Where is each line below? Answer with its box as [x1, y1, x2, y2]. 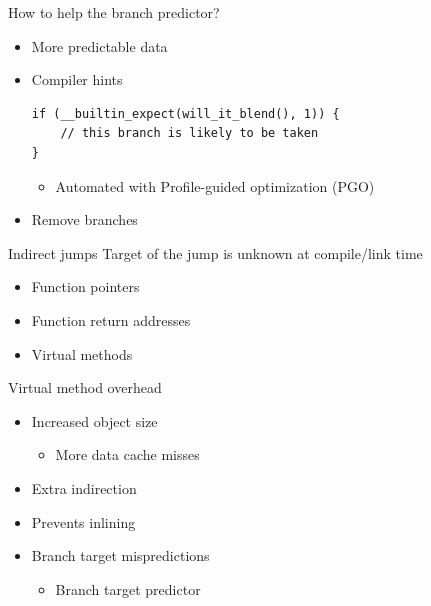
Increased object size [31, 410, 158, 431]
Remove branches [31, 209, 138, 230]
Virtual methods [31, 343, 133, 364]
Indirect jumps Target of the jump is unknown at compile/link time [8, 242, 423, 263]
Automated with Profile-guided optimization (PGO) [55, 175, 375, 196]
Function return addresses [31, 309, 191, 330]
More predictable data [31, 35, 168, 56]
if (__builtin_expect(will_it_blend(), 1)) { [31, 106, 340, 121]
